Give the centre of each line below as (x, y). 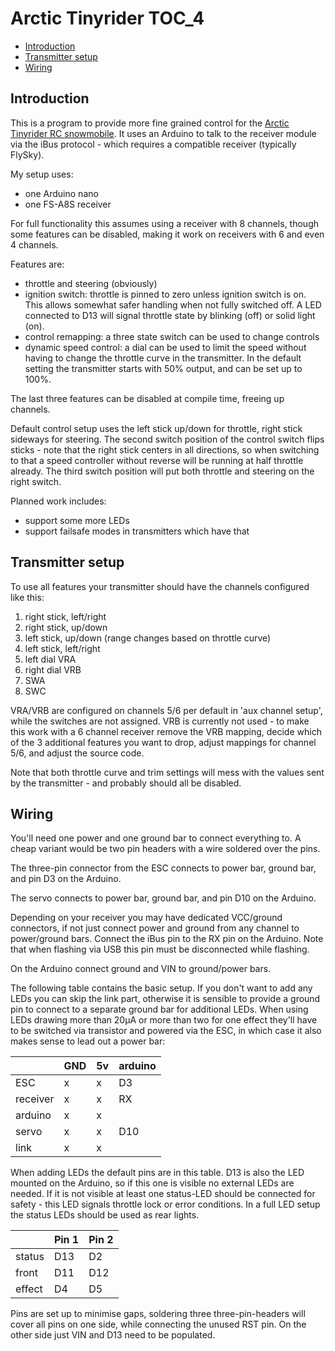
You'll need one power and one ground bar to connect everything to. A (156, 838)
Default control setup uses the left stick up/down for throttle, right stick (156, 428)
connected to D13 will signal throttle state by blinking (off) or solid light (170, 315)
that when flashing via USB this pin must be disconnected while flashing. (160, 949)
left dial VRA (50, 659)
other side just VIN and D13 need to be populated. (113, 1335)
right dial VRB (53, 669)
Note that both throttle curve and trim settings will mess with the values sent (167, 772)
